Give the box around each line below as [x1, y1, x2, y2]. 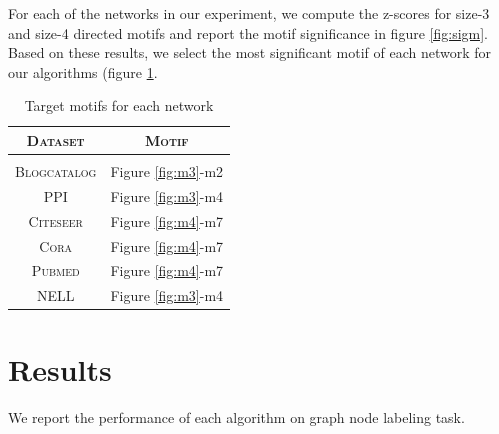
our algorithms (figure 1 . [8, 61, 158, 82]
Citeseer [28, 210, 83, 231]
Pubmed [31, 260, 80, 281]
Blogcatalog [15, 161, 97, 182]
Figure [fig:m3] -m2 [110, 161, 224, 182]
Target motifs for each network [24, 95, 214, 116]
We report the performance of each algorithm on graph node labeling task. [8, 406, 465, 427]
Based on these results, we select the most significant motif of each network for [8, 42, 491, 63]
